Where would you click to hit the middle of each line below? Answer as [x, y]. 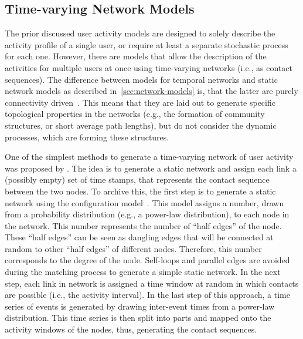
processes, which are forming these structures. [87, 137]
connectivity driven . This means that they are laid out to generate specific [140, 102]
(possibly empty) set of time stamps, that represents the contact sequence [137, 179]
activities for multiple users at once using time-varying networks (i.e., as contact [149, 67]
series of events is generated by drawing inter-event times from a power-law [140, 306]
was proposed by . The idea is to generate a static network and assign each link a [151, 168]
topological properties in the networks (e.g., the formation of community [135, 114]
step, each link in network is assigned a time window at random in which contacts [152, 283]
